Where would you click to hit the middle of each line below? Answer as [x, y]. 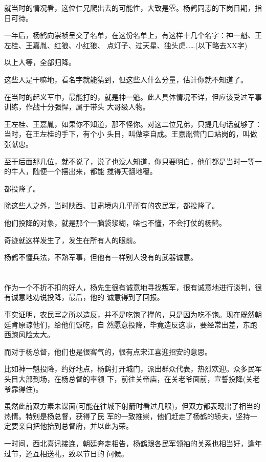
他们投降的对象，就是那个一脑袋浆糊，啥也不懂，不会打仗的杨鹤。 [115, 222]
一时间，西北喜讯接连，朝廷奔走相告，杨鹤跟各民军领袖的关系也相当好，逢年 [133, 443]
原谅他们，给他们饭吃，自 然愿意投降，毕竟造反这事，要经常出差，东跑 [138, 324]
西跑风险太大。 [29, 334]
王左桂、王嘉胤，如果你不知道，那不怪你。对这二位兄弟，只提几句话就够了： [133, 124]
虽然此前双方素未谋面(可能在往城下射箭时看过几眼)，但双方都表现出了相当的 [132, 406]
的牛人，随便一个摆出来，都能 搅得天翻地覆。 [81, 171]
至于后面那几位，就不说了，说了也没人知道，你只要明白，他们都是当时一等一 [133, 161]
